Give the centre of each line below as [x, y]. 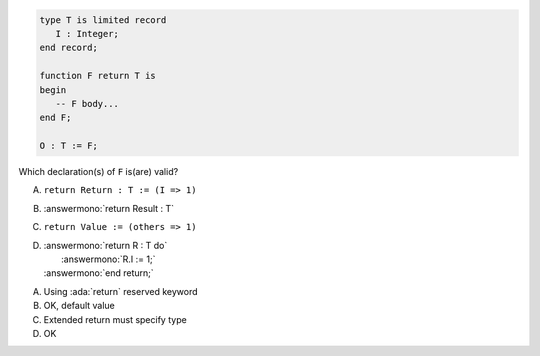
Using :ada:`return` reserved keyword [120, 291]
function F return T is [98, 76]
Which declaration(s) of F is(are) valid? [98, 172]
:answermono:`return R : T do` [105, 245]
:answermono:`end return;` [98, 273]
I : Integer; [87, 33]
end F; [55, 118]
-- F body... [87, 103]
